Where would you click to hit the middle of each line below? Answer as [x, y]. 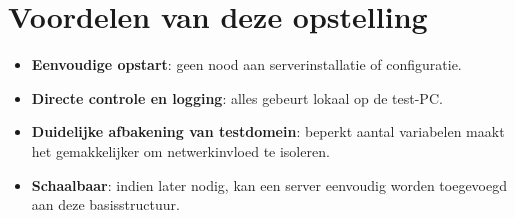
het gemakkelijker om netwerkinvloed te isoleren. [180, 150]
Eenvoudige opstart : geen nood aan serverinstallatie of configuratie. [246, 64]
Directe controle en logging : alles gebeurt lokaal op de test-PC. [237, 97]
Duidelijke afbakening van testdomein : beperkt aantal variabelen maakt [268, 131]
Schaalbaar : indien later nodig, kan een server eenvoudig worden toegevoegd [269, 184]
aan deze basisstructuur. [105, 204]
